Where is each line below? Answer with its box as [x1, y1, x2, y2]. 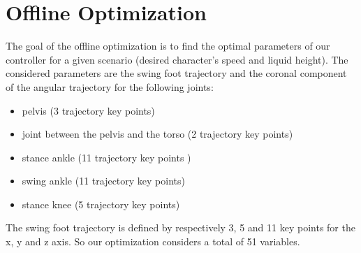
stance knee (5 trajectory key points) [22, 196, 180, 211]
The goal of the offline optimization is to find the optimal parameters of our [6, 38, 330, 53]
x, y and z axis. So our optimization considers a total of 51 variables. [6, 234, 300, 249]
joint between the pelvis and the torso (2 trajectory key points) [22, 127, 293, 141]
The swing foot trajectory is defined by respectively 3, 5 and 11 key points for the [6, 220, 355, 235]
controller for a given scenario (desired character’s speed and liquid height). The [6, 52, 348, 66]
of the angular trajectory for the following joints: [6, 79, 214, 94]
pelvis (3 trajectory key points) [22, 103, 155, 117]
